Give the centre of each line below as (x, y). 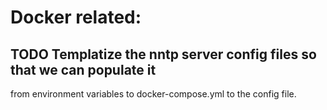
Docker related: (76, 17)
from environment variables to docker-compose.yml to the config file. (153, 94)
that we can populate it (83, 69)
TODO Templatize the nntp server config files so (163, 54)
